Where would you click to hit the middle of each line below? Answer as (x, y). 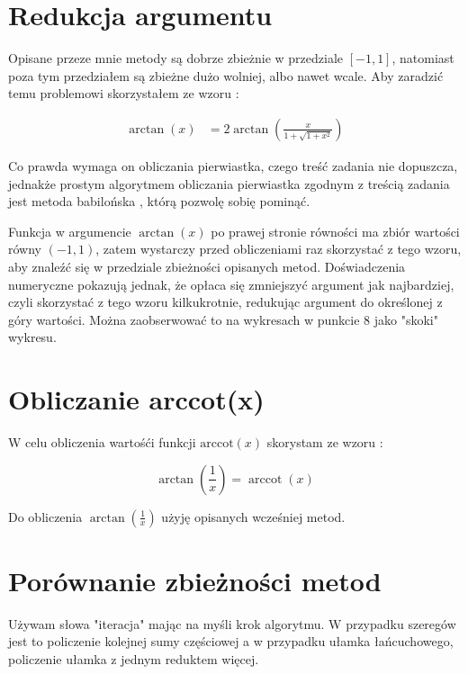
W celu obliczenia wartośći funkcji (102, 442)
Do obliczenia (45, 516)
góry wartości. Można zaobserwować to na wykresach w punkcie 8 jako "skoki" (223, 319)
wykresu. (32, 337)
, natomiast (423, 58)
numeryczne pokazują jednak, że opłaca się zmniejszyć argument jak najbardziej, (231, 284)
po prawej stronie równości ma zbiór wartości (335, 231)
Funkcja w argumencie (70, 231)
